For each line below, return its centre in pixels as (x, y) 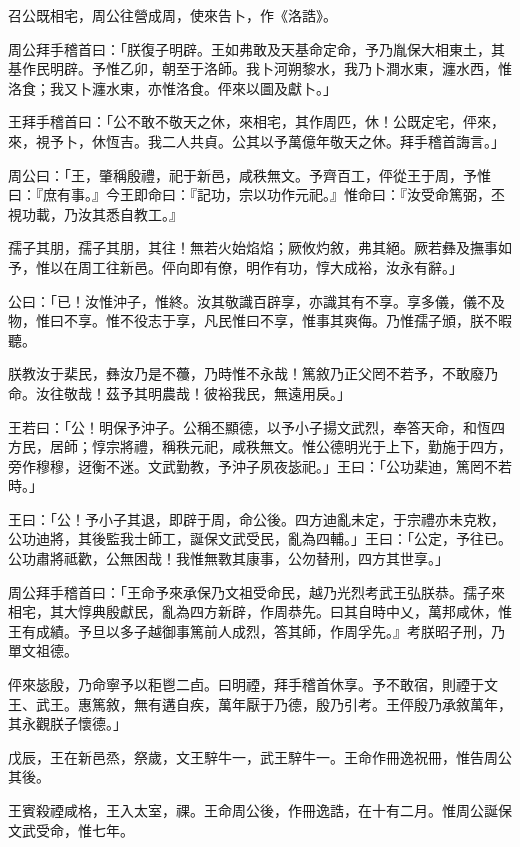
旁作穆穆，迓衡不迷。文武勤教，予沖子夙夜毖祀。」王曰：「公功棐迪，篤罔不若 (260, 465)
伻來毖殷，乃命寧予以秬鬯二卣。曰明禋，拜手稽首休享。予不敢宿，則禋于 (246, 684)
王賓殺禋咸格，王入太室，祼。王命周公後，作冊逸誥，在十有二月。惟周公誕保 (260, 810)
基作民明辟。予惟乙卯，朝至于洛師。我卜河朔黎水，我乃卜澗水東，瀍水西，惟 (260, 68)
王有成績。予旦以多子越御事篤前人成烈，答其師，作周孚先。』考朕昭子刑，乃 (256, 630)
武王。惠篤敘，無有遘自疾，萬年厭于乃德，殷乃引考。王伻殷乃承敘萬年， (273, 703)
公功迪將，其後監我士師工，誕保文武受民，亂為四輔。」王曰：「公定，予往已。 (260, 538)
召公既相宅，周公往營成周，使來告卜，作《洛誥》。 (172, 15)
